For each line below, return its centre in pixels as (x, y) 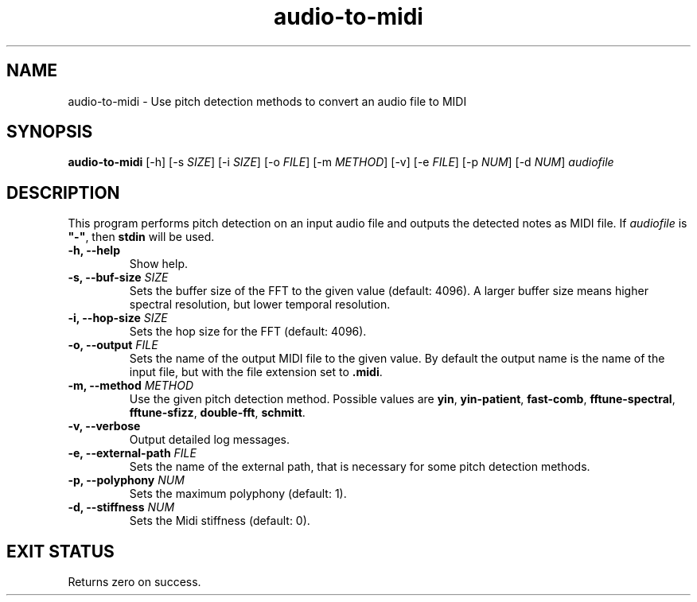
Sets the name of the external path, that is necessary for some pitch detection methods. (360, 467)
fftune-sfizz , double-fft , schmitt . (217, 413)
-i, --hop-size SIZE (118, 318)
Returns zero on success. (134, 582)
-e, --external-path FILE (132, 453)
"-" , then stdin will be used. (141, 237)
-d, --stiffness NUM (121, 507)
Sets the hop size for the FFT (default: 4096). (248, 332)
